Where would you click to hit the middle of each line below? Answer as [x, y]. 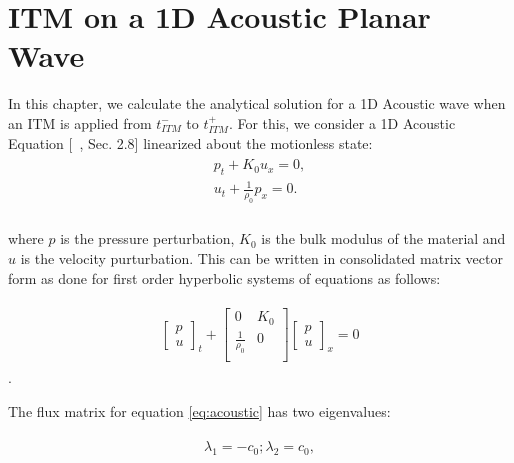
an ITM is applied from [80, 122]
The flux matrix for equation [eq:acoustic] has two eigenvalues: [199, 410]
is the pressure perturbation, [147, 238]
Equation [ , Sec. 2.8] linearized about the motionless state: [190, 142]
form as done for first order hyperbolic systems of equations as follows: [224, 277]
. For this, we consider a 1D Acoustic [342, 122]
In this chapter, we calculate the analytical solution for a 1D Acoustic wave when [257, 103]
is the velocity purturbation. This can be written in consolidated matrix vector [261, 257]
